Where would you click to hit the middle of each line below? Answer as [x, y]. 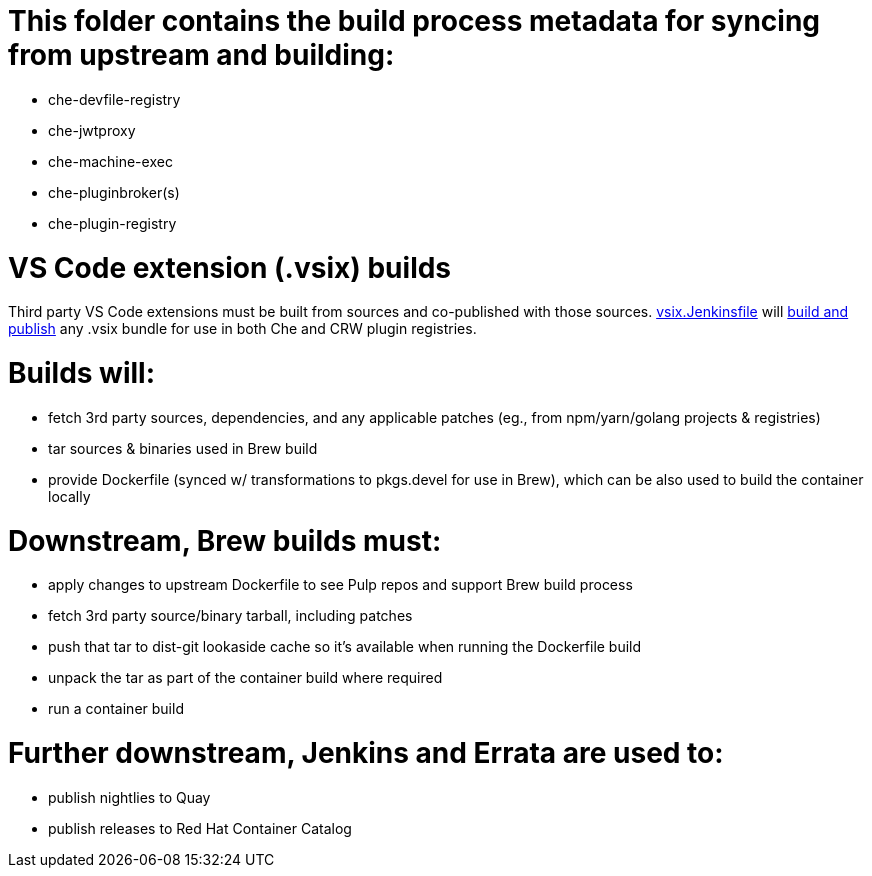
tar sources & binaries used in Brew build [183, 448]
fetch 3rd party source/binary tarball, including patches [230, 616]
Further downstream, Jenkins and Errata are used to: [366, 753]
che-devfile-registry [114, 99]
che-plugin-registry [112, 223]
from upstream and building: [201, 55]
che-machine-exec [110, 161]
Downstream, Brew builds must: [225, 540]
